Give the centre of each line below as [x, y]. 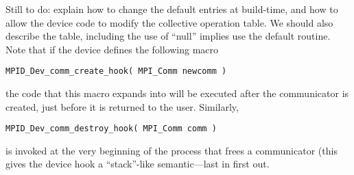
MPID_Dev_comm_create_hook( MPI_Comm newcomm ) [116, 71]
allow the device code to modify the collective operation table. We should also [169, 22]
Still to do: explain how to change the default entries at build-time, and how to [172, 9]
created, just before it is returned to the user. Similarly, [122, 106]
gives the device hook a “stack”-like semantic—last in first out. [138, 164]
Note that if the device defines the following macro [112, 49]
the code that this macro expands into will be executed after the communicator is [177, 93]
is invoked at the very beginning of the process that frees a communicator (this [172, 150]
